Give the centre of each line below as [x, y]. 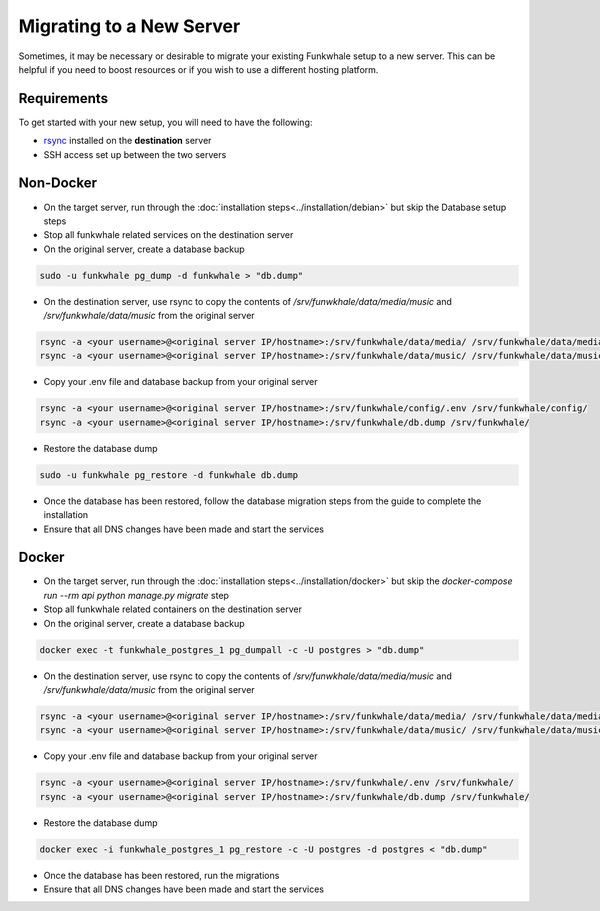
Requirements [63, 98]
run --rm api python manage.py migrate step [136, 595]
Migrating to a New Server [129, 26]
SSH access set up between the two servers [135, 154]
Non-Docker [57, 183]
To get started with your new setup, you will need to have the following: [165, 122]
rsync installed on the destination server [127, 141]
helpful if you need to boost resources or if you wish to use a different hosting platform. [198, 69]
